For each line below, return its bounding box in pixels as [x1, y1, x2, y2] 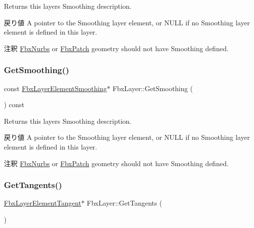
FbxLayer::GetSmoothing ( [112, 83, 193, 93]
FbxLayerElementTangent [4, 198, 82, 208]
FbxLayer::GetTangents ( [86, 198, 162, 208]
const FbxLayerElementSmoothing [4, 83, 107, 93]
